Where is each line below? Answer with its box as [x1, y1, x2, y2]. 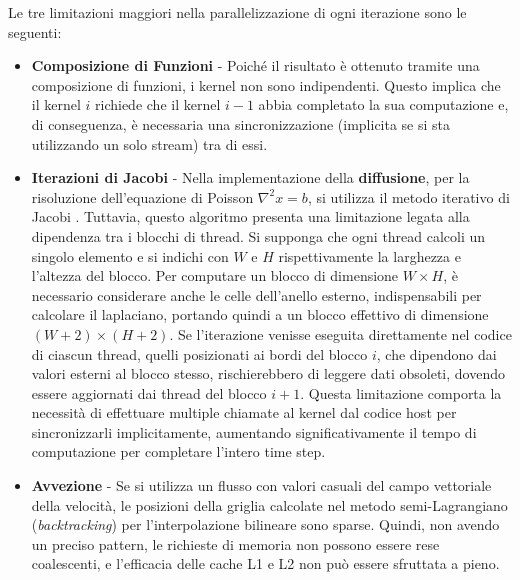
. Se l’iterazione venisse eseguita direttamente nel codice [169, 323, 512, 344]
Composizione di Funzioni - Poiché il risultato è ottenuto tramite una [31, 55, 480, 76]
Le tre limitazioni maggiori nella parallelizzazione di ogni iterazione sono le [8, 2, 467, 22]
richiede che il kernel [95, 94, 221, 115]
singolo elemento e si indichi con [31, 245, 229, 266]
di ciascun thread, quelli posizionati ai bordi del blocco [31, 343, 368, 364]
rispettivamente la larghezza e [278, 245, 461, 266]
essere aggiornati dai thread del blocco [31, 382, 267, 403]
